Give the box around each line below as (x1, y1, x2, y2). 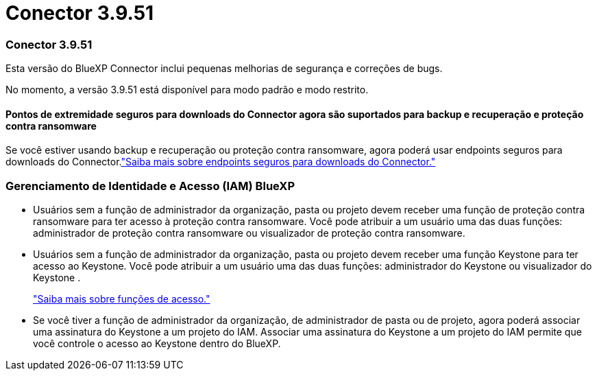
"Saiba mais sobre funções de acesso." (33, 293, 210, 305)
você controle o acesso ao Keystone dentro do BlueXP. (33, 338, 281, 350)
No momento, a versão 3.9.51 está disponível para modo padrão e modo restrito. (5, 84, 369, 96)
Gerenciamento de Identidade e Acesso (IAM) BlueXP (5, 178, 295, 193)
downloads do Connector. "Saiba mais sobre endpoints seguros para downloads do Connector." (5, 156, 436, 168)
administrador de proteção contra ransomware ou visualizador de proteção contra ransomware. (33, 227, 465, 239)
